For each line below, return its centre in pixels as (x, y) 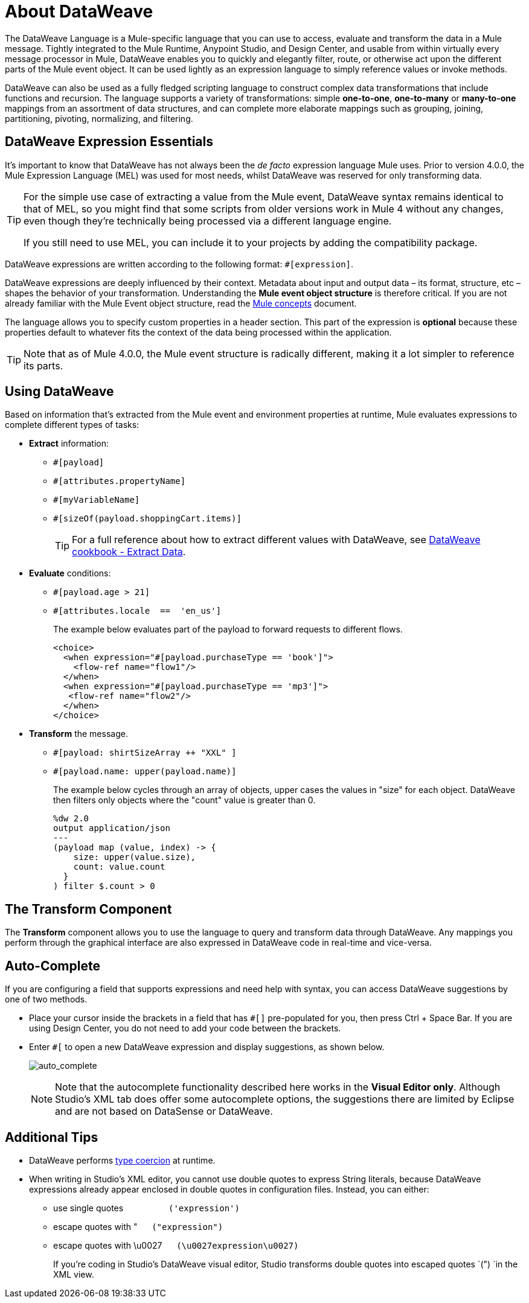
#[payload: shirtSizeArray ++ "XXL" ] (145, 753)
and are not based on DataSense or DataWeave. (164, 1111)
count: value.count (119, 867)
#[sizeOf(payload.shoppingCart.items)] (147, 519)
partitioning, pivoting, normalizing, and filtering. (99, 118)
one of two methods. (46, 999)
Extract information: (69, 444)
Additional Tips (52, 1137)
